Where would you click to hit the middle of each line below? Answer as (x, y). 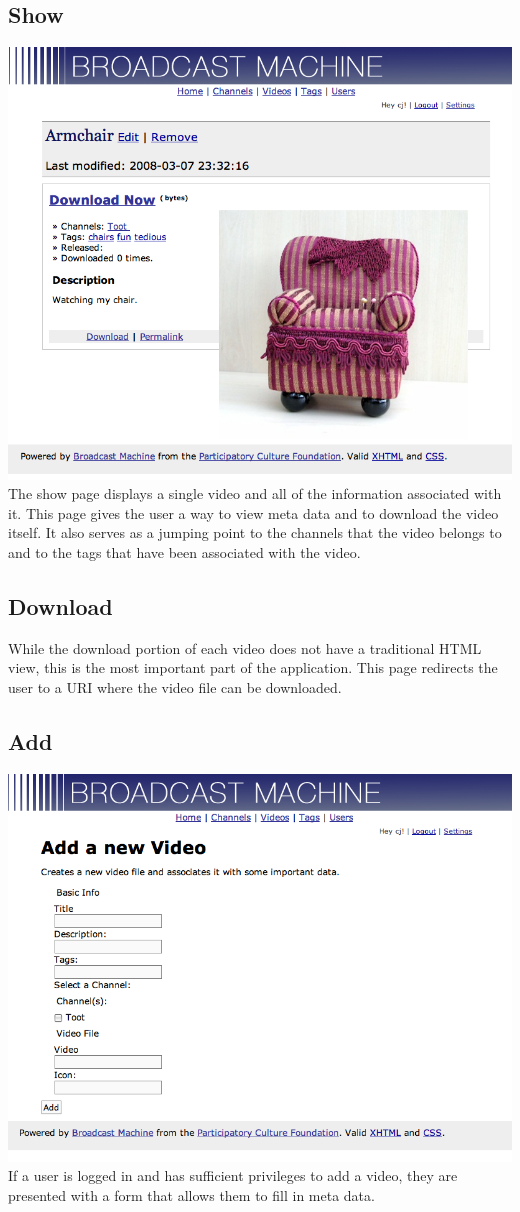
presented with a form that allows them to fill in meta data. (191, 1194)
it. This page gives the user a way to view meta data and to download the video (253, 512)
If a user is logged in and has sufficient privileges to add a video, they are (233, 1175)
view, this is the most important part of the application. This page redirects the (253, 667)
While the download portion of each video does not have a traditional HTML (245, 647)
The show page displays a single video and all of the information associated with (255, 493)
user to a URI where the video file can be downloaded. (175, 687)
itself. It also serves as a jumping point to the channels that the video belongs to (255, 532)
